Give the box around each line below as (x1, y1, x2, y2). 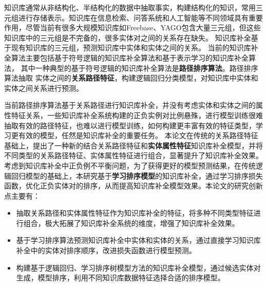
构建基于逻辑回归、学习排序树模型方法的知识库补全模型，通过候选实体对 (16, 262, 261, 273)
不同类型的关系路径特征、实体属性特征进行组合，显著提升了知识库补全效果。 (4, 150, 263, 161)
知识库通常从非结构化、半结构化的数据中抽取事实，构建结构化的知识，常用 (4, 2, 256, 12)
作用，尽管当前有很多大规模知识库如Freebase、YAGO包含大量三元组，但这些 (4, 22, 261, 33)
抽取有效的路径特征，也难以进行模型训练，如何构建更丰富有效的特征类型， (4, 120, 256, 130)
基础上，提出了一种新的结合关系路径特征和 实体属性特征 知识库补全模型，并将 (4, 140, 263, 150)
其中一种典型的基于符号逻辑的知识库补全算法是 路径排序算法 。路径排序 (21, 62, 258, 73)
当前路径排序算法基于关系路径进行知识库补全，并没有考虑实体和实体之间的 (4, 100, 256, 110)
